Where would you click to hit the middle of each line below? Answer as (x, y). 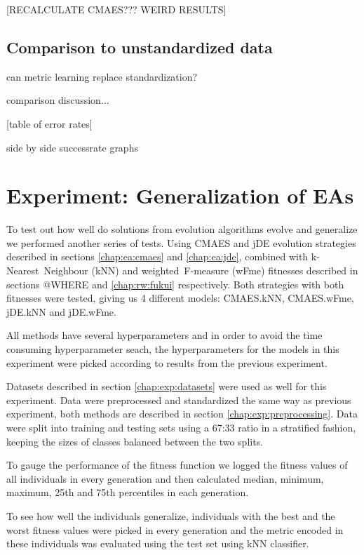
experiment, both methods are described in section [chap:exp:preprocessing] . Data (182, 414)
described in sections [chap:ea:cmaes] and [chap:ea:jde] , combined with (157, 256)
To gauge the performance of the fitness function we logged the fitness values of (177, 465)
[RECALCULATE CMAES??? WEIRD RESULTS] (116, 9)
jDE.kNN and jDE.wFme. (61, 311)
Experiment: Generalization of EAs (180, 195)
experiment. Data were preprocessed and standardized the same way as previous (179, 400)
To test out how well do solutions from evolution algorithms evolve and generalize (182, 229)
